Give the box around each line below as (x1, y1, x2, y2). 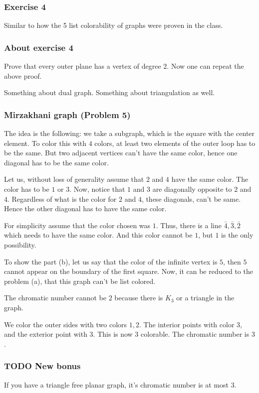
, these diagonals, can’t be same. (141, 193, 241, 204)
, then (223, 256, 241, 266)
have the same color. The (171, 174, 249, 184)
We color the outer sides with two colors (4, 319, 127, 329)
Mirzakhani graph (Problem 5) (4, 108, 131, 121)
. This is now (93, 329, 133, 339)
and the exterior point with (4, 329, 87, 339)
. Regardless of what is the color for (7, 193, 117, 204)
